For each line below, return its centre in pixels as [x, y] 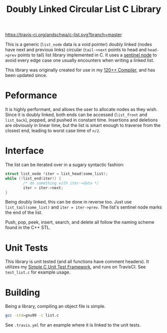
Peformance [31, 95]
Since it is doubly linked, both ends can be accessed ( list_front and [76, 115]
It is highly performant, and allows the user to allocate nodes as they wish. [82, 109]
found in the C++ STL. [28, 227]
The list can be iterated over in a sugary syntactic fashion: [65, 165]
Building [23, 292]
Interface [24, 151]
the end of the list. [24, 212]
